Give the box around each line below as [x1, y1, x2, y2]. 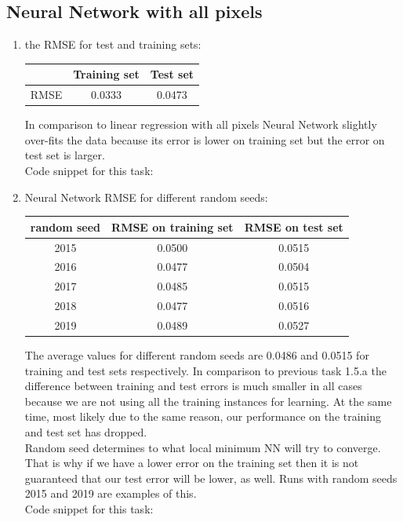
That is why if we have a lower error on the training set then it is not [24, 454, 359, 471]
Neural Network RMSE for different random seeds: [24, 188, 268, 205]
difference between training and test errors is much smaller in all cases [24, 378, 362, 394]
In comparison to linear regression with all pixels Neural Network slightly [24, 116, 377, 133]
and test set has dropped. [24, 423, 147, 440]
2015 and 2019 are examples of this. [24, 485, 197, 502]
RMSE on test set [244, 218, 343, 235]
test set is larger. [24, 147, 105, 163]
